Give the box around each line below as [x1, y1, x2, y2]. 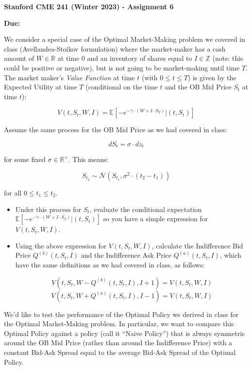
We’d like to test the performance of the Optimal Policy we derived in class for [4, 309, 239, 319]
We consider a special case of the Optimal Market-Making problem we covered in [4, 34, 245, 44]
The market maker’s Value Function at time [4, 72, 135, 82]
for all [4, 187, 22, 197]
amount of [4, 53, 34, 63]
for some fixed [4, 154, 46, 164]
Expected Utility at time [4, 82, 77, 92]
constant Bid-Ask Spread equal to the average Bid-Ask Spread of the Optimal [4, 347, 236, 357]
